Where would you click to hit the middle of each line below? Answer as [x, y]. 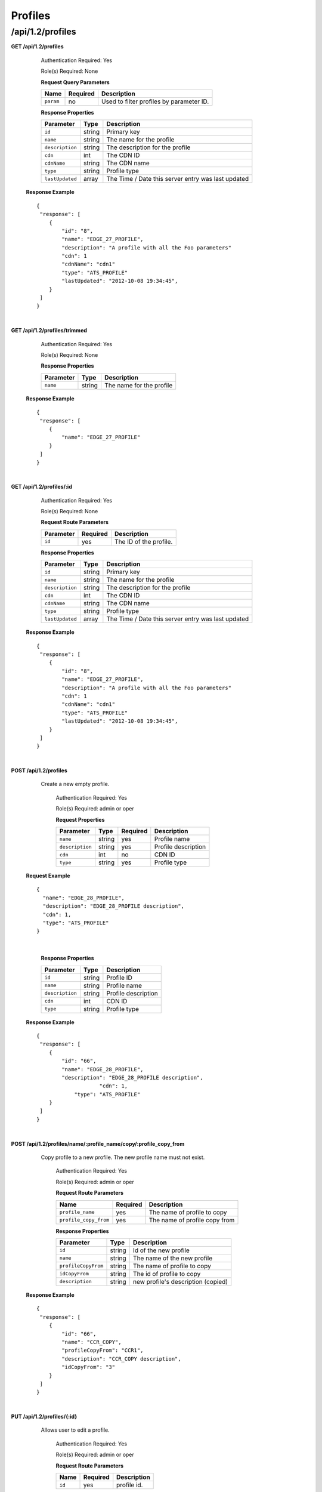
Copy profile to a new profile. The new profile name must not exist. [123, 1157]
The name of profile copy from [192, 1220]
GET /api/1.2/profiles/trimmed [49, 331]
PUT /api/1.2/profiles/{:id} [44, 1417]
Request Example [48, 876]
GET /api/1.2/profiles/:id [42, 487]
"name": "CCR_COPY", [92, 1342]
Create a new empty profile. [75, 784]
